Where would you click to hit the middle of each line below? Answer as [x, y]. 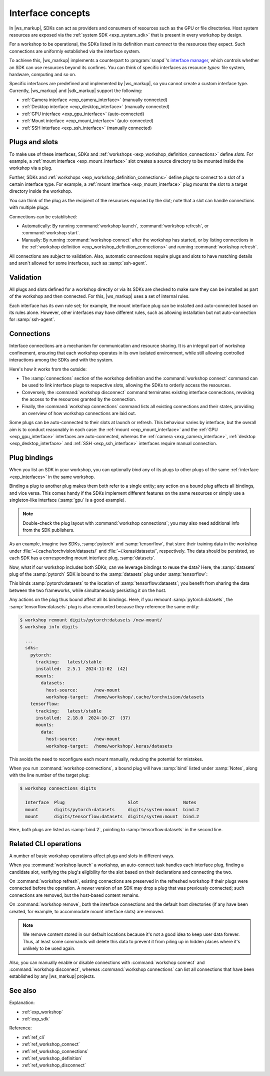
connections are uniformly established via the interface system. [75, 51]
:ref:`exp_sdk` [36, 1018]
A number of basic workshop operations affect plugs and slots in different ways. [92, 856]
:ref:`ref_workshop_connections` [55, 1051]
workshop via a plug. [31, 168]
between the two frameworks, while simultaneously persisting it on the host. [88, 590]
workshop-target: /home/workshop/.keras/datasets [109, 746]
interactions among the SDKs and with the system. [61, 360]
